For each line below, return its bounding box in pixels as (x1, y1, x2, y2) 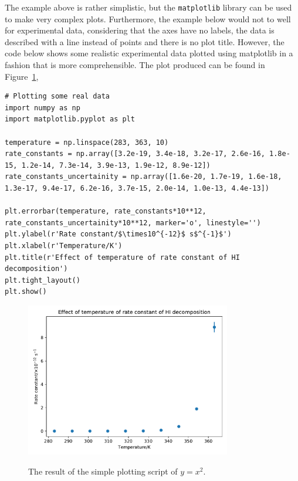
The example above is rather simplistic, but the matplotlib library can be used (5, 1, 292, 13)
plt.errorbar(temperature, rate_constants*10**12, (5, 207, 206, 216)
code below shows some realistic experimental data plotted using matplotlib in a (5, 47, 293, 59)
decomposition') (5, 265, 68, 273)
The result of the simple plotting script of (28, 465, 178, 477)
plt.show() (5, 287, 47, 296)
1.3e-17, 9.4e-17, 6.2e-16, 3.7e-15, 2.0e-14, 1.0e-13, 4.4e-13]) (5, 184, 270, 192)
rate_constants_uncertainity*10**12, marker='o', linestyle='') (5, 218, 261, 227)
